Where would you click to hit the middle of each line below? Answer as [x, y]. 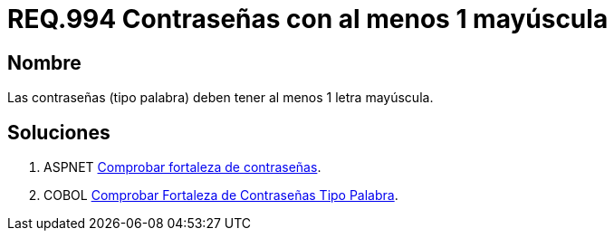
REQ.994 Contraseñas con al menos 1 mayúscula [308, 19]
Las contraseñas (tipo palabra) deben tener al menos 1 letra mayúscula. [221, 98]
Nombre [44, 62]
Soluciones [59, 132]
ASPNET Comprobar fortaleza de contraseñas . [182, 167]
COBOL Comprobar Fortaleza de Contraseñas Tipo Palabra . [221, 195]
